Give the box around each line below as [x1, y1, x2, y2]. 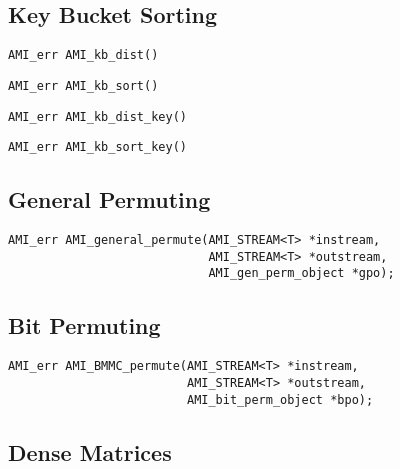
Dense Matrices [8, 436, 172, 467]
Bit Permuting [8, 310, 161, 341]
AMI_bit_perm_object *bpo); [186, 392, 374, 407]
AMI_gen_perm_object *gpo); [208, 266, 395, 281]
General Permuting [8, 184, 211, 215]
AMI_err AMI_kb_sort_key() [8, 140, 187, 155]
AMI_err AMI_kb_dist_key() [8, 109, 187, 124]
